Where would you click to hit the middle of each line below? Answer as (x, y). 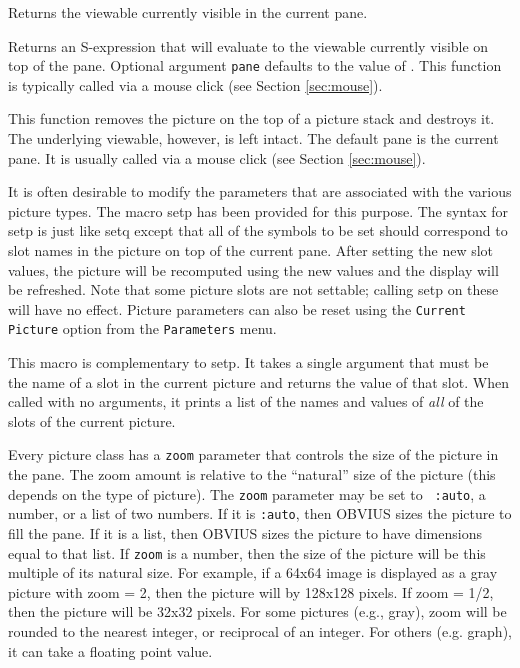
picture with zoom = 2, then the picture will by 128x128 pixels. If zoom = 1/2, (251, 591)
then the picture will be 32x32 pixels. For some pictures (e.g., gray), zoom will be (257, 611)
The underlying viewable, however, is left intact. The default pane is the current (253, 138)
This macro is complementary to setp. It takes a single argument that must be (248, 362)
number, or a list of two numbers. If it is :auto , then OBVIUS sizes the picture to (260, 513)
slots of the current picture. (92, 420)
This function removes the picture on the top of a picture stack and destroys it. (251, 118)
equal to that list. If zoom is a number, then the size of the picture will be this (247, 552)
